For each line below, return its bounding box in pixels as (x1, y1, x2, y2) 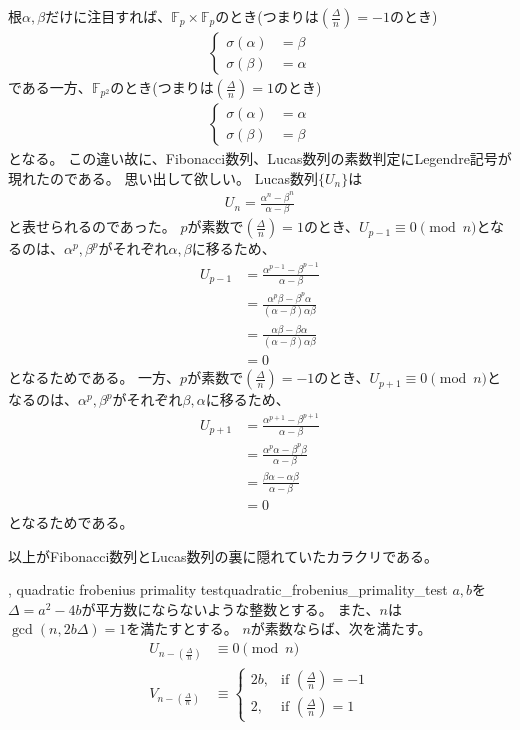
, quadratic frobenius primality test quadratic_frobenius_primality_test (8, 579, 448, 600)
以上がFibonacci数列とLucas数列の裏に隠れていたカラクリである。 (8, 545, 439, 566)
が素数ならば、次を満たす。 (250, 618, 432, 639)
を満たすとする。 (126, 618, 238, 639)
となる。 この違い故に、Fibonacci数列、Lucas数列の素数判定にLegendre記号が (8, 148, 512, 169)
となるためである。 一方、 (8, 367, 181, 388)
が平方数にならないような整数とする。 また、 (81, 598, 380, 619)
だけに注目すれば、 (45, 6, 172, 26)
